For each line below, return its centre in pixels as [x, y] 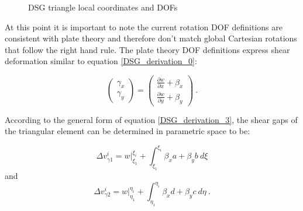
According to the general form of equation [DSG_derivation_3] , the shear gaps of [151, 119]
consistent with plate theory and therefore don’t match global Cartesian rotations [151, 38]
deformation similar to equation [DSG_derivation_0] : [101, 61]
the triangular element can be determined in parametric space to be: [128, 131]
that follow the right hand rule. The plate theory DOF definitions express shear [147, 49]
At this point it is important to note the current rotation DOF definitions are [144, 27]
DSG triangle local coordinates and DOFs [103, 7]
